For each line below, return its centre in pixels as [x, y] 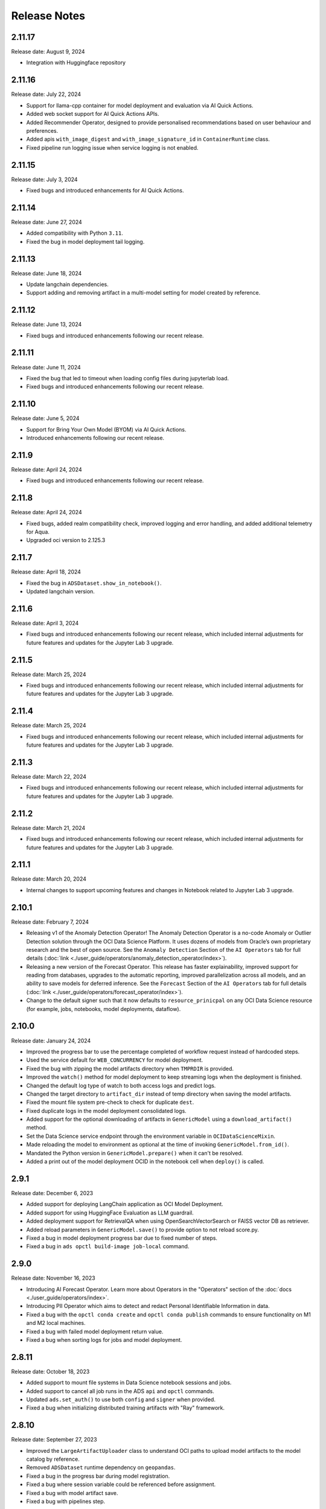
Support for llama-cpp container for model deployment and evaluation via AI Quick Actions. [140, 105]
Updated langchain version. [60, 592]
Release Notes [48, 16]
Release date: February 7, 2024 [50, 922]
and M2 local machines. [56, 1323]
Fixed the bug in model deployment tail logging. [85, 241]
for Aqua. [38, 532]
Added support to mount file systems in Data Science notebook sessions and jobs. [129, 1383]
